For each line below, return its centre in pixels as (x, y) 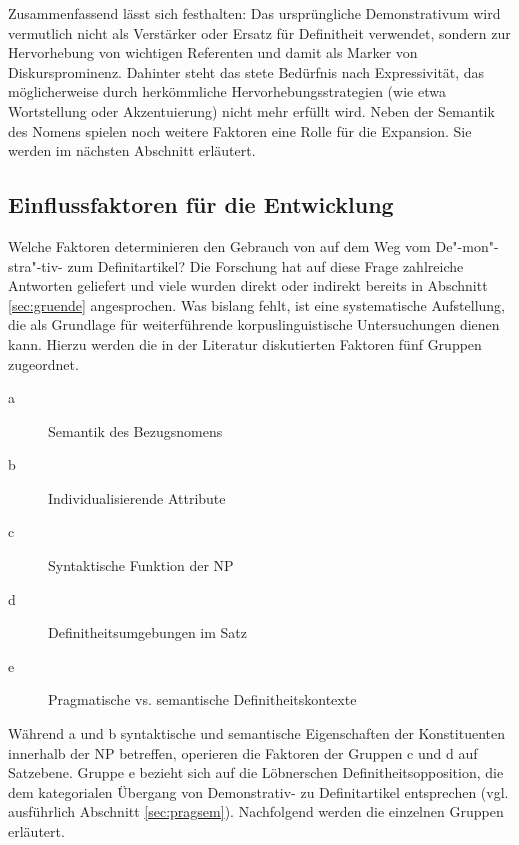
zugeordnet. (43, 363)
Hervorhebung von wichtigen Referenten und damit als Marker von (213, 52)
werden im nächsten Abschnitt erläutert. (132, 150)
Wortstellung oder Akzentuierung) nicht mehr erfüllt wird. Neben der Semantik (251, 110)
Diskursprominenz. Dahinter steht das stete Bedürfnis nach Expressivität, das (246, 71)
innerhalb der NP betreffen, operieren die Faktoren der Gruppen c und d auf (243, 752)
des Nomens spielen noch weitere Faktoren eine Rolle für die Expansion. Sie (240, 130)
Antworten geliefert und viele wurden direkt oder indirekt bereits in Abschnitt (248, 285)
